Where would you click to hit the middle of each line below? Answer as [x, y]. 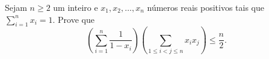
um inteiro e [76, 7]
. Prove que [73, 19]
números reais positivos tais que [206, 7]
